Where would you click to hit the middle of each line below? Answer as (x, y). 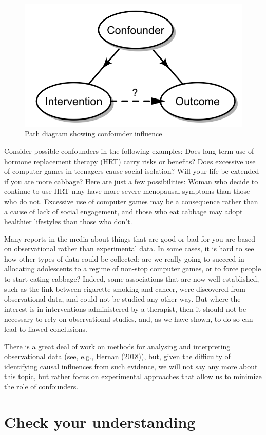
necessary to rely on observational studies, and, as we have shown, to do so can (129, 319)
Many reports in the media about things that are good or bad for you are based (130, 238)
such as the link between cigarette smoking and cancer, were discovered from (125, 289)
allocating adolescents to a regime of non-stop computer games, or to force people (133, 269)
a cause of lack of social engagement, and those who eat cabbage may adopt (123, 211)
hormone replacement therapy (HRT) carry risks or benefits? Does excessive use (130, 161)
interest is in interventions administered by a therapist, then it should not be (125, 309)
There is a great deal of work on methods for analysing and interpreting (117, 346)
